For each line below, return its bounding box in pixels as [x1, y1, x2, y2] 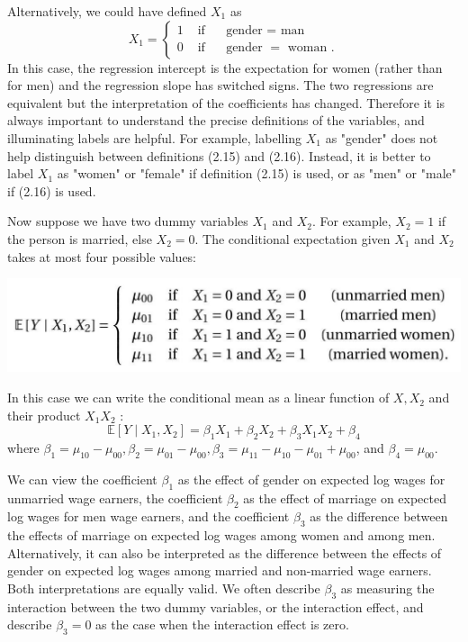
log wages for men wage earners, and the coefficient [7, 507, 290, 526]
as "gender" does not [325, 128, 438, 147]
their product [7, 405, 81, 424]
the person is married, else [7, 229, 152, 248]
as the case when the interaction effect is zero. [95, 615, 349, 634]
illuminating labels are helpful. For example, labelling [7, 128, 302, 147]
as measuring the [340, 579, 435, 598]
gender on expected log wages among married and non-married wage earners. [7, 561, 432, 580]
